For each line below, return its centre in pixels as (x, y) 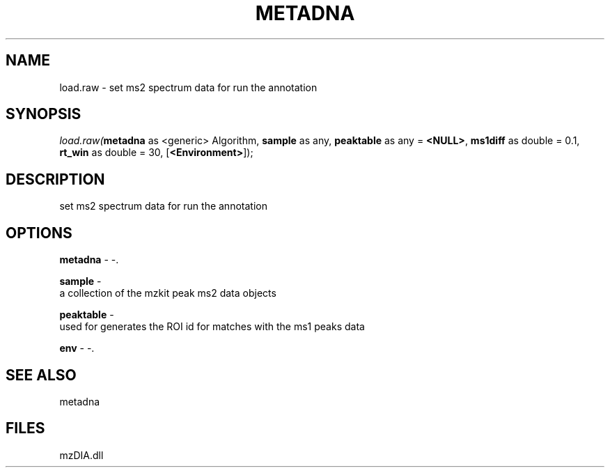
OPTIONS (39, 233)
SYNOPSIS (44, 114)
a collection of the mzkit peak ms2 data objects (168, 293)
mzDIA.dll (81, 455)
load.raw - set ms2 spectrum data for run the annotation (188, 87)
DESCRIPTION (55, 179)
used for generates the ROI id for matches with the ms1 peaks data (212, 327)
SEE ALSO (41, 375)
